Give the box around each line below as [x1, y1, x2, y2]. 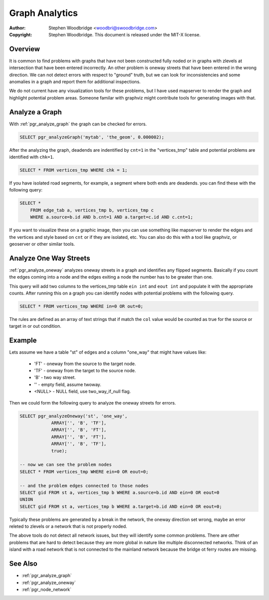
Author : [9, 25, 26, 31]
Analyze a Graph [9, 107, 62, 116]
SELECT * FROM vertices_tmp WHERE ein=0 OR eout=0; [19, 469, 149, 475]
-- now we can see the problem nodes [19, 462, 112, 468]
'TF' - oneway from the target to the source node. [34, 368, 136, 374]
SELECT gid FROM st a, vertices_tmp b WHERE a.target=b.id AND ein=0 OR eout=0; [19, 503, 222, 509]
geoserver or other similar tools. [9, 241, 75, 247]
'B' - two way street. [34, 375, 76, 381]
